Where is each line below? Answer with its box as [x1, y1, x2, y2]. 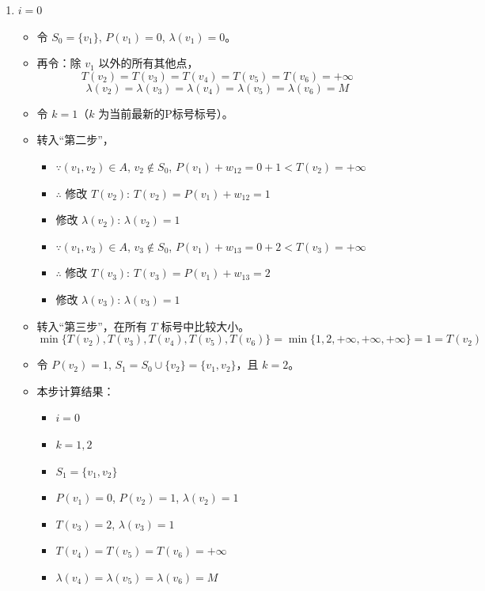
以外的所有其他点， [98, 55, 199, 71]
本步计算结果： [36, 382, 115, 399]
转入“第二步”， [36, 131, 114, 148]
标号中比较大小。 [161, 317, 250, 334]
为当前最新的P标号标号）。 [98, 104, 233, 121]
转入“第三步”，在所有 [36, 317, 147, 334]
